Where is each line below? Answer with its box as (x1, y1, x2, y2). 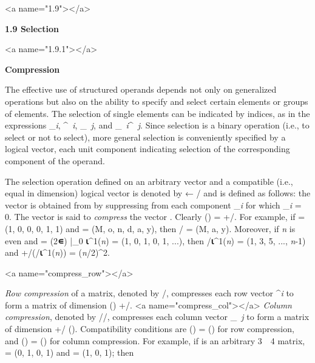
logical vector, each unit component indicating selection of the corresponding (5, 142, 290, 155)
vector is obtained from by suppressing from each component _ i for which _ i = (5, 198, 302, 211)
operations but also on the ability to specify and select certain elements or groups (5, 95, 308, 107)
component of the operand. (5, 154, 105, 167)
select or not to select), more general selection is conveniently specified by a (5, 130, 286, 143)
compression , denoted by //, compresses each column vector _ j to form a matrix (5, 310, 310, 323)
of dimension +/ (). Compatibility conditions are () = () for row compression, (5, 322, 294, 335)
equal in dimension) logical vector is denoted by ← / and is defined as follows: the (5, 187, 311, 199)
